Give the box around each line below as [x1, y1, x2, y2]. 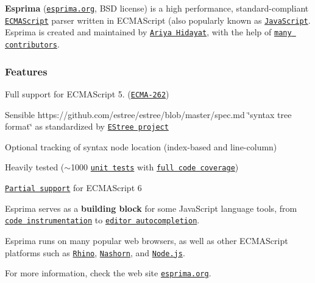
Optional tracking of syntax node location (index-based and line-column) [5, 140, 277, 153]
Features [5, 63, 48, 79]
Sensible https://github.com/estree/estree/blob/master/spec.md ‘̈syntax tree [5, 108, 292, 121]
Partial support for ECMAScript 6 [5, 181, 142, 194]
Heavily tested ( [5, 161, 65, 173]
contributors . [5, 37, 60, 50]
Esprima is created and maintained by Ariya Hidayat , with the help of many [5, 26, 292, 38]
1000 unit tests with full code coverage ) [71, 161, 239, 173]
